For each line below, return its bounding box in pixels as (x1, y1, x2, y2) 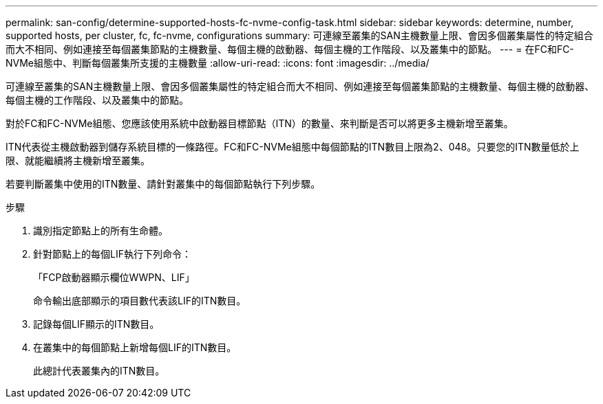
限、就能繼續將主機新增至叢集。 (6, 155, 150, 166)
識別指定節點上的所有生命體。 (33, 225, 168, 236)
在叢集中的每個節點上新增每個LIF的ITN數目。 (33, 341, 237, 353)
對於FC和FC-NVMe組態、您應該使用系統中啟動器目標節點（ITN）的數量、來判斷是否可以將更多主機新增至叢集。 (6, 117, 514, 129)
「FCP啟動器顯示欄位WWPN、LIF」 (33, 271, 195, 283)
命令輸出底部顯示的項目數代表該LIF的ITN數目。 (33, 295, 246, 306)
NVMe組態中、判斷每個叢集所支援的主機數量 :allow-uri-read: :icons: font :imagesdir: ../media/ (6, 57, 430, 69)
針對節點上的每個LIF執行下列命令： (33, 248, 191, 260)
